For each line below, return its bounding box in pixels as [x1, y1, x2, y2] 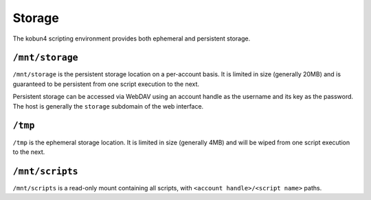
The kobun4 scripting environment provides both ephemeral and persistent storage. [12, 34, 251, 43]
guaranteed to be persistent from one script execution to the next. [12, 80, 199, 88]
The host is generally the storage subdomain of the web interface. [12, 102, 204, 110]
